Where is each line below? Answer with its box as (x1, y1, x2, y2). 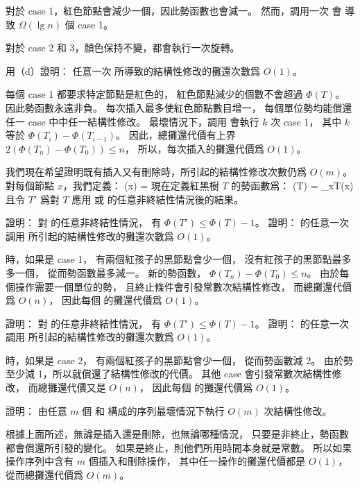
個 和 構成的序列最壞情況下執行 (82, 403, 225, 418)
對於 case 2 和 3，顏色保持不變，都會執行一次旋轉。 (6, 40, 240, 55)
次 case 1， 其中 (271, 114, 342, 128)
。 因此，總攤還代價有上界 (116, 128, 236, 142)
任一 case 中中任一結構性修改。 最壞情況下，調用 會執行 (6, 114, 259, 128)
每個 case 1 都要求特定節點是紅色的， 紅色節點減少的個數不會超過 (6, 87, 303, 101)
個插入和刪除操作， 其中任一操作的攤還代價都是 (88, 454, 306, 468)
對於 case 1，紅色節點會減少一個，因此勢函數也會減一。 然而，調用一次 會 (6, 3, 342, 17)
